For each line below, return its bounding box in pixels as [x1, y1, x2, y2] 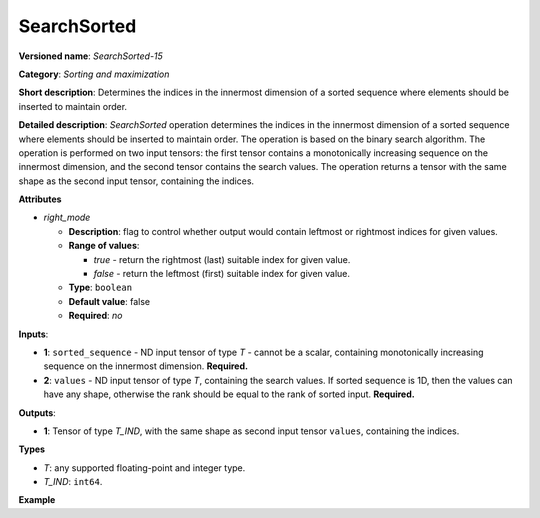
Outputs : [18, 406, 57, 419]
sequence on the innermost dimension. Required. [43, 360, 249, 372]
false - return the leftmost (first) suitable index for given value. [93, 268, 350, 280]
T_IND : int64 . [43, 476, 103, 488]
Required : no [68, 310, 123, 322]
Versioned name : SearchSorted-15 [18, 50, 164, 62]
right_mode [43, 211, 91, 224]
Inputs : [18, 328, 49, 340]
